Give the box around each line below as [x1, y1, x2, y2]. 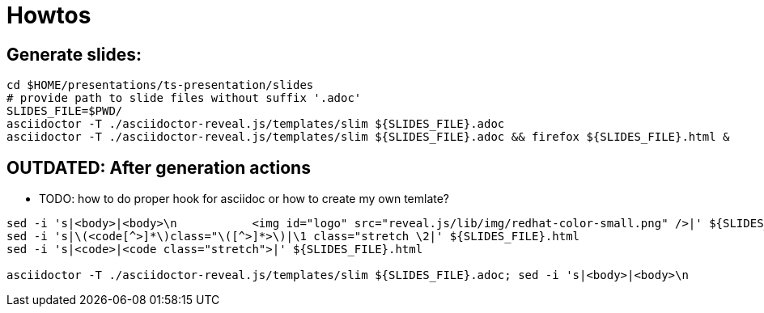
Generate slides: [6, 44, 142, 65]
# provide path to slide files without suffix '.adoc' [6, 91, 362, 105]
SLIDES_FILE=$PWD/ [6, 104, 123, 118]
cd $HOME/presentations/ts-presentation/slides [6, 78, 314, 92]
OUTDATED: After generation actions [6, 157, 311, 178]
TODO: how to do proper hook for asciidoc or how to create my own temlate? [39, 192, 450, 206]
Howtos [6, 2, 91, 29]
